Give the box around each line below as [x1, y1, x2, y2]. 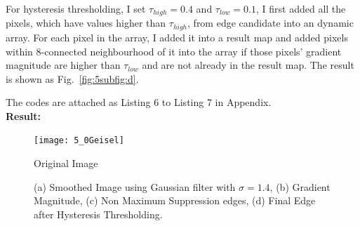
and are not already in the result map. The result [142, 58, 354, 72]
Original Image [34, 156, 98, 171]
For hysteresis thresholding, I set [6, 1, 146, 15]
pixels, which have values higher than [6, 15, 166, 30]
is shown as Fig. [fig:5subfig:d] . [6, 71, 139, 86]
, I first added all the [256, 1, 346, 15]
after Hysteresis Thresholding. [34, 206, 163, 221]
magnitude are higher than [6, 58, 121, 72]
